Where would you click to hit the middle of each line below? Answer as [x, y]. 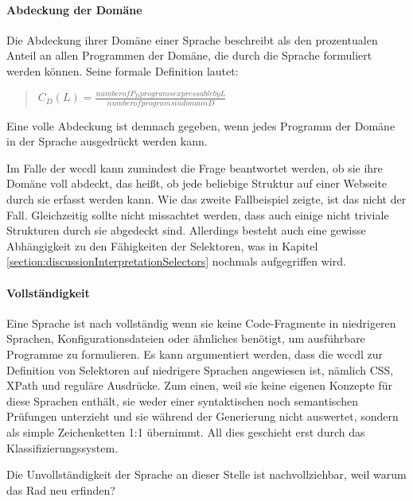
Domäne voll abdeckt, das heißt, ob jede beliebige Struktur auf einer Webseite [197, 183]
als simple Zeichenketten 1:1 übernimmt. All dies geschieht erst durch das [186, 431]
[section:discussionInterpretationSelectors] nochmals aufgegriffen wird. [176, 261]
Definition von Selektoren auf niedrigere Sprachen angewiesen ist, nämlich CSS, [200, 369]
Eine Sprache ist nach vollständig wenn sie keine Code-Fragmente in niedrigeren [201, 322]
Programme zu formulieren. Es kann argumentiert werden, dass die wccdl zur [195, 353]
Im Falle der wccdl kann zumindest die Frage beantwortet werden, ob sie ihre [195, 167]
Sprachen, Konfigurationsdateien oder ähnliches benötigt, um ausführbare [186, 338]
